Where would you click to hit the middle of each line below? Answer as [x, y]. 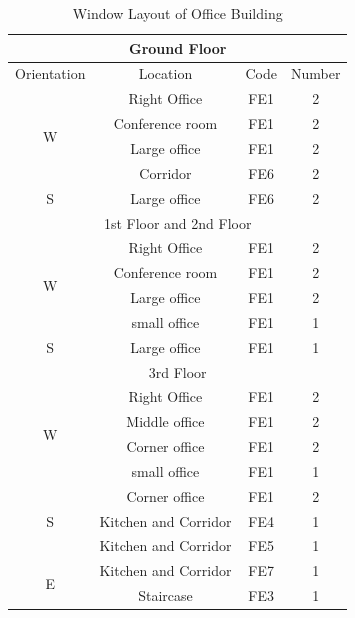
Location [165, 73]
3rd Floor [177, 371]
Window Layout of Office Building [177, 13]
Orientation [50, 73]
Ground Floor [178, 47]
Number [315, 73]
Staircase [165, 595]
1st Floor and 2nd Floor [177, 222]
